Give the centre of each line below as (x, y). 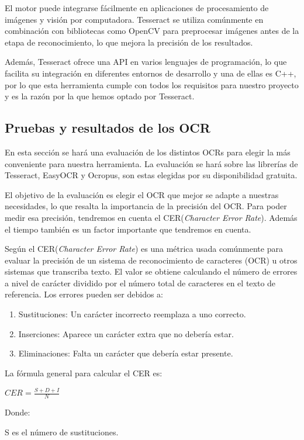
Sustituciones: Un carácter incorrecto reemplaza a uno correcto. (132, 314)
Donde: (18, 412)
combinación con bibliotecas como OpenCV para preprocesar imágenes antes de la (152, 31)
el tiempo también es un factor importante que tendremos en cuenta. (128, 229)
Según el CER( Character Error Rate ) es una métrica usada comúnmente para (144, 249)
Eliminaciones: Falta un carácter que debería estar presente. (126, 353)
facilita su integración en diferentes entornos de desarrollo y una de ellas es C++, (151, 73)
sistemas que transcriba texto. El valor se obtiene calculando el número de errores (151, 271)
